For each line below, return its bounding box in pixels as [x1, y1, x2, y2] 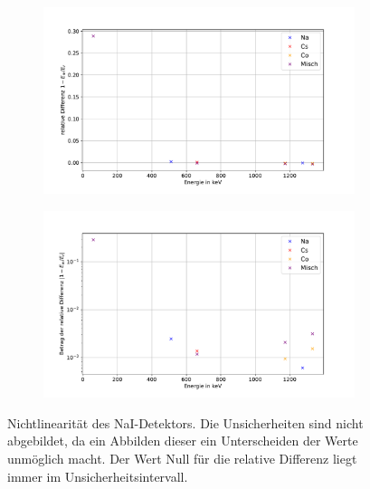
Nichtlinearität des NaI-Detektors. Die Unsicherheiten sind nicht [7, 413, 364, 432]
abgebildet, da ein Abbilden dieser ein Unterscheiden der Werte [7, 431, 358, 450]
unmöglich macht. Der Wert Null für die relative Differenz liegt [7, 448, 357, 467]
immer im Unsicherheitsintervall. [7, 466, 188, 485]
